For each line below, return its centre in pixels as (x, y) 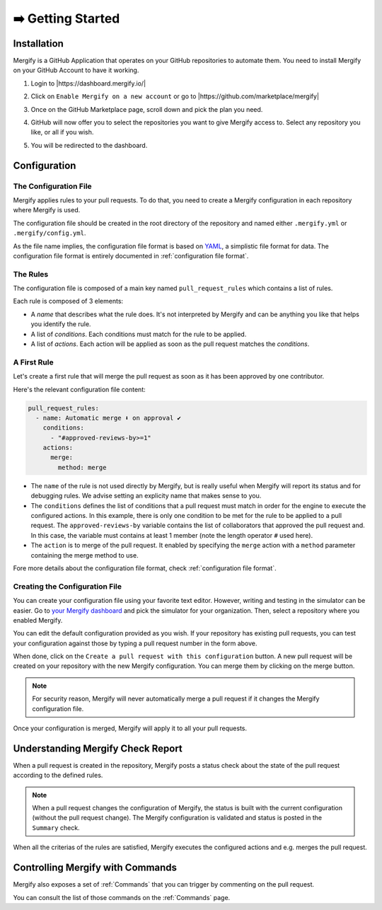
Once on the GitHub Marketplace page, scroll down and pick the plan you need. (147, 109)
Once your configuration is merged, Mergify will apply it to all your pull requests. (130, 728)
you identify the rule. (61, 324)
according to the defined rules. (58, 776)
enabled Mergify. (38, 620)
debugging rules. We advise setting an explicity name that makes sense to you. (146, 496)
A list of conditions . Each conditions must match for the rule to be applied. (139, 334)
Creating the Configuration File (68, 586)
